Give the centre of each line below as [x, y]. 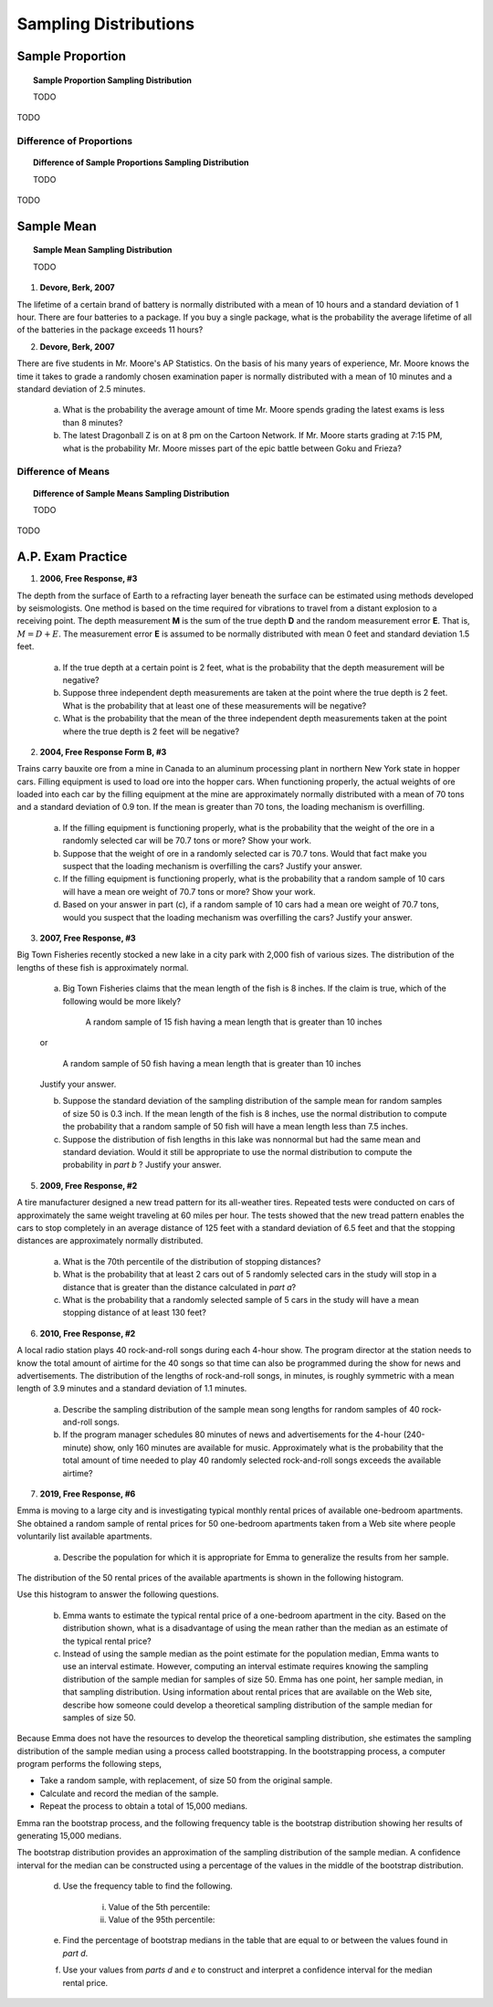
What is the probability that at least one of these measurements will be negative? [215, 705]
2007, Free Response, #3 [88, 938]
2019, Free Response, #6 [88, 1494]
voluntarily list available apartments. [84, 1536]
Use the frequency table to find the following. [147, 1886]
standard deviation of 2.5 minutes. [81, 389]
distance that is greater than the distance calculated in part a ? [179, 1287]
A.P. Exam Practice [72, 557]
